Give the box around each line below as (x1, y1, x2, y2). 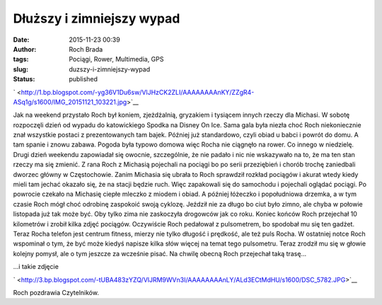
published (69, 75, 98, 84)
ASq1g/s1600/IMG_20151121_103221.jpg (13, 98, 127, 106)
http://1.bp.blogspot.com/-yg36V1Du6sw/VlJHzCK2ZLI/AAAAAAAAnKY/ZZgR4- (21, 88, 255, 96)
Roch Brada (69, 45, 103, 53)
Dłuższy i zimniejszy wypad (13, 11, 180, 26)
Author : (13, 45, 37, 53)
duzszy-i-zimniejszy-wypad (69, 64, 151, 74)
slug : (13, 64, 28, 74)
